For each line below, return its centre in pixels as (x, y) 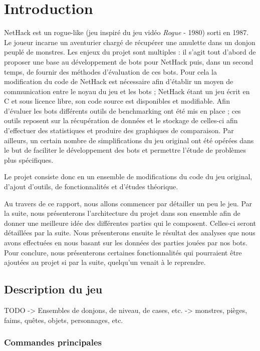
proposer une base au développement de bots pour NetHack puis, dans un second (129, 61)
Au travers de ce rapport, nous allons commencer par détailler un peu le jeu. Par (128, 203)
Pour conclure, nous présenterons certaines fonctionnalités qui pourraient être (123, 252)
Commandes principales (53, 342)
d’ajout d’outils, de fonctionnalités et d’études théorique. (91, 187)
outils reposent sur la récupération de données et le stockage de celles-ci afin (121, 120)
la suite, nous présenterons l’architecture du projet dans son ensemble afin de (122, 213)
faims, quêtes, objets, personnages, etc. (64, 320)
